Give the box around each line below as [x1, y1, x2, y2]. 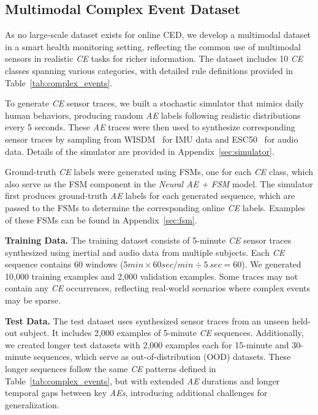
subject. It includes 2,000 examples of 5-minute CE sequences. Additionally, [20, 326, 304, 339]
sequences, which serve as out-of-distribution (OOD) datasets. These [34, 350, 291, 363]
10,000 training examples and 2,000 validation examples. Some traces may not [5, 269, 298, 282]
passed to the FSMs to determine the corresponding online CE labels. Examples [5, 201, 305, 214]
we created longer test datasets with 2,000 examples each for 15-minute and [5, 338, 289, 351]
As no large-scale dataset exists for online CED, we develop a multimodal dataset [5, 28, 311, 41]
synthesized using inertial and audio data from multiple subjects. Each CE [5, 245, 285, 258]
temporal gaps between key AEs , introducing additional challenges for [5, 386, 268, 399]
